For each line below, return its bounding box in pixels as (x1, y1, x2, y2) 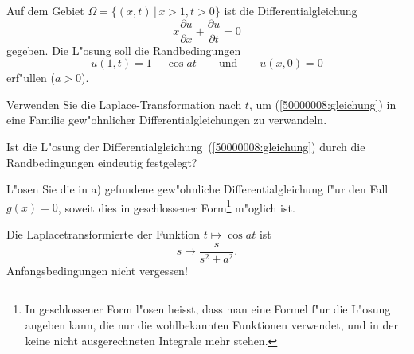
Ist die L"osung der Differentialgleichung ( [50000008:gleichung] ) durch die (6, 138, 365, 155)
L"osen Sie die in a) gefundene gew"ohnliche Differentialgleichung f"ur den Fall (6, 181, 389, 197)
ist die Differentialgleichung (224, 2, 357, 18)
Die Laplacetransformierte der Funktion (6, 226, 201, 243)
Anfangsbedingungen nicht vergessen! (6, 262, 188, 278)
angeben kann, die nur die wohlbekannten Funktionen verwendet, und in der (25, 316, 399, 333)
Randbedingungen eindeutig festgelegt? (6, 154, 197, 170)
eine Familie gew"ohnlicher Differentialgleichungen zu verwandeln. (6, 111, 327, 128)
